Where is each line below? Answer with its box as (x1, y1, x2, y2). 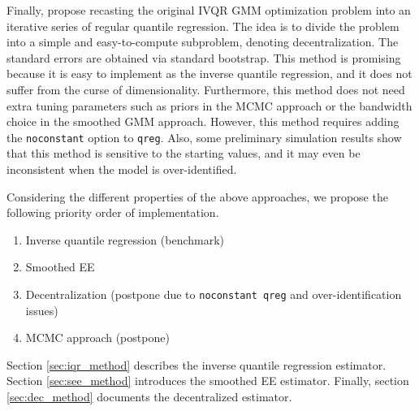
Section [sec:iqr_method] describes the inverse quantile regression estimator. (6, 356, 387, 373)
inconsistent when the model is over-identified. (6, 161, 237, 177)
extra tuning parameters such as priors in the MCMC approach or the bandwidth (6, 97, 413, 114)
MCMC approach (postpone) (25, 329, 170, 346)
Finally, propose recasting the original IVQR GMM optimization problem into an (6, 2, 411, 18)
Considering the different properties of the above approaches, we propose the (6, 188, 388, 205)
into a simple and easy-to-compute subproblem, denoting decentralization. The (6, 33, 399, 50)
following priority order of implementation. (6, 204, 219, 221)
